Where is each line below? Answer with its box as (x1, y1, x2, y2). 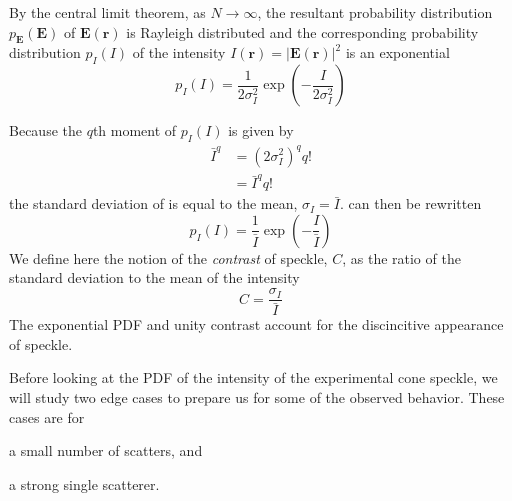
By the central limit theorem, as (9, 2, 206, 22)
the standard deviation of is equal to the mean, (9, 193, 298, 214)
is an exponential (345, 42, 450, 63)
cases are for (9, 406, 85, 427)
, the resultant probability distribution (257, 2, 493, 22)
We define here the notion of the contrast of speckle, (9, 247, 328, 268)
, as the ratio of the (342, 247, 461, 268)
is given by (228, 120, 294, 141)
